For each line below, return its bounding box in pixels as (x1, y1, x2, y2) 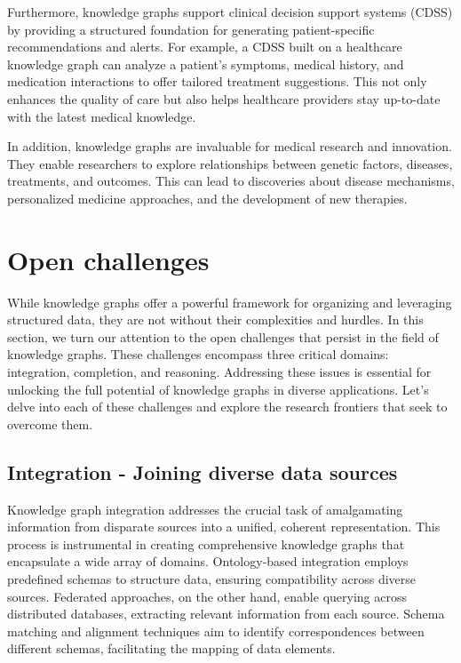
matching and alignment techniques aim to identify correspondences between (7, 621, 425, 640)
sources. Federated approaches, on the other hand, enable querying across (7, 587, 407, 605)
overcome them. (7, 414, 93, 433)
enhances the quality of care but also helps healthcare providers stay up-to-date (7, 89, 441, 108)
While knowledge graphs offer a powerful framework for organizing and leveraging (7, 292, 452, 311)
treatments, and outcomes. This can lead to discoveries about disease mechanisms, (7, 172, 455, 190)
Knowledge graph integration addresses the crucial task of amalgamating (7, 499, 403, 518)
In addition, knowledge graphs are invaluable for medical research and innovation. (7, 137, 452, 156)
